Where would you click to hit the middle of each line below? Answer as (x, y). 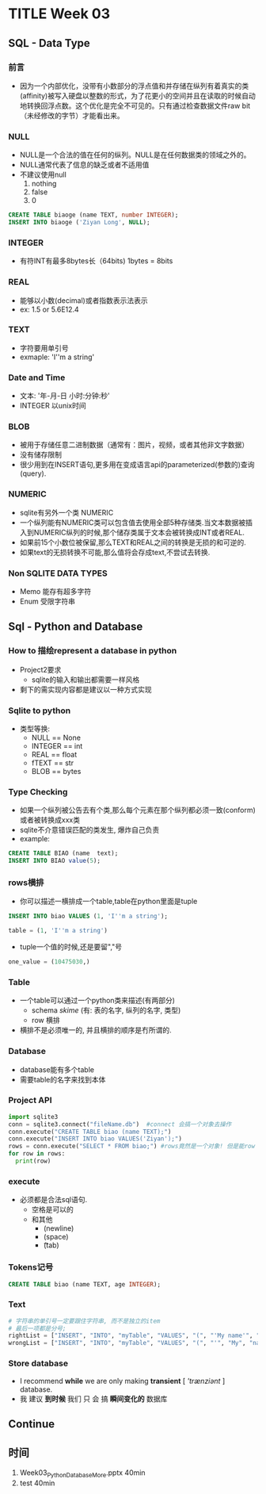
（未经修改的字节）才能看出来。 (72, 115)
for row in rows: (37, 1154)
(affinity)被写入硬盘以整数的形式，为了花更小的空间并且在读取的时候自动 (137, 95)
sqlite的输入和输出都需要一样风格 (85, 680)
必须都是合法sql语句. (53, 1200)
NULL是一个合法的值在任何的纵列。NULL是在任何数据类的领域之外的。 (135, 155)
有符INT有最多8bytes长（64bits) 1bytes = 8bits (96, 261)
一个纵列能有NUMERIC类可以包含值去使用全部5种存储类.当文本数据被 (133, 522)
